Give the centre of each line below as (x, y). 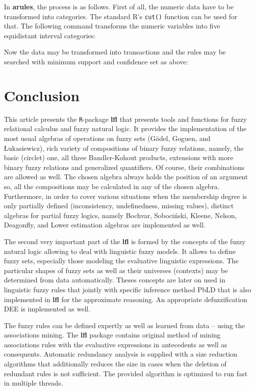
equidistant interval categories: (50, 35)
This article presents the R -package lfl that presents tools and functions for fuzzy (126, 119)
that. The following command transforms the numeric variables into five (112, 26)
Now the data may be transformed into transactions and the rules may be (115, 52)
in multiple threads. (34, 383)
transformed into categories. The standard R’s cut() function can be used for (121, 16)
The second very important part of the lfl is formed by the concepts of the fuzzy (125, 241)
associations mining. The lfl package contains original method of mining (112, 335)
